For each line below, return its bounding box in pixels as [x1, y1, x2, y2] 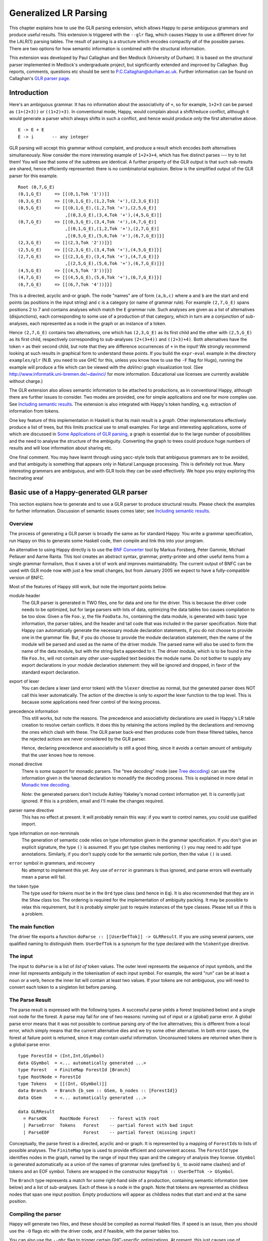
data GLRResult [18, 1108, 55, 1114]
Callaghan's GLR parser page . [9, 75, 70, 81]
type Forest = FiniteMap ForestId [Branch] [18, 1067, 131, 1073]
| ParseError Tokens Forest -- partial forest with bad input [23, 1122, 194, 1128]
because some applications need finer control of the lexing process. [21, 699, 161, 705]
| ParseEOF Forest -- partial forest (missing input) [23, 1129, 196, 1135]
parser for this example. [9, 173, 58, 179]
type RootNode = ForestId [18, 1074, 81, 1080]
